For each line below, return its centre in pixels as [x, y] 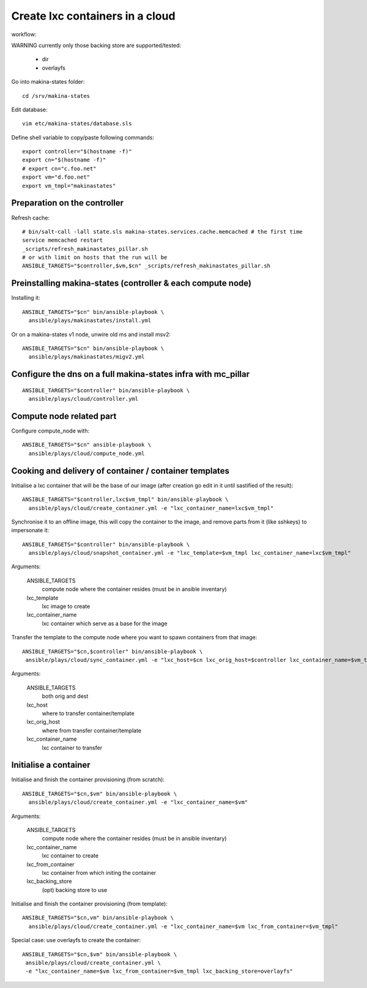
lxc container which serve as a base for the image [105, 623]
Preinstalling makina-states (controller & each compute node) [132, 284]
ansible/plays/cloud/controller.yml [83, 399]
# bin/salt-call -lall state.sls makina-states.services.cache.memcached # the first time [162, 232]
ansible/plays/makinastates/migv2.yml [87, 357]
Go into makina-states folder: [48, 82]
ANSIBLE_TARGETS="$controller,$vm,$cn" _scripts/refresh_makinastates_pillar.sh [146, 266]
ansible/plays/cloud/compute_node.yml [87, 453]
